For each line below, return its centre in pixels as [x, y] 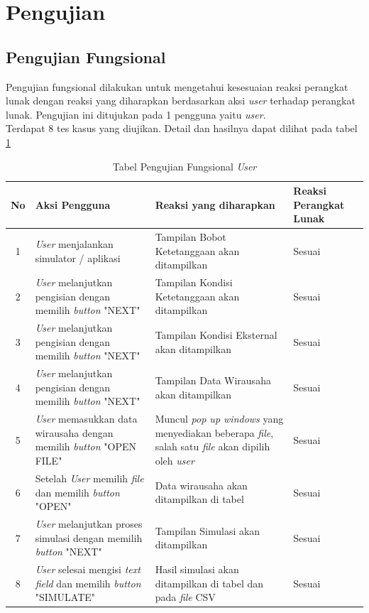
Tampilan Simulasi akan [208, 530]
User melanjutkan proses [89, 523]
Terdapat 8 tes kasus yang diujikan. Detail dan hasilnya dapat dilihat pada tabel [182, 128]
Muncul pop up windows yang [219, 419]
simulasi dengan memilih [89, 537]
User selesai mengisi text [88, 569]
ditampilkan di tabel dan [209, 583]
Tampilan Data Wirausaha [213, 380]
